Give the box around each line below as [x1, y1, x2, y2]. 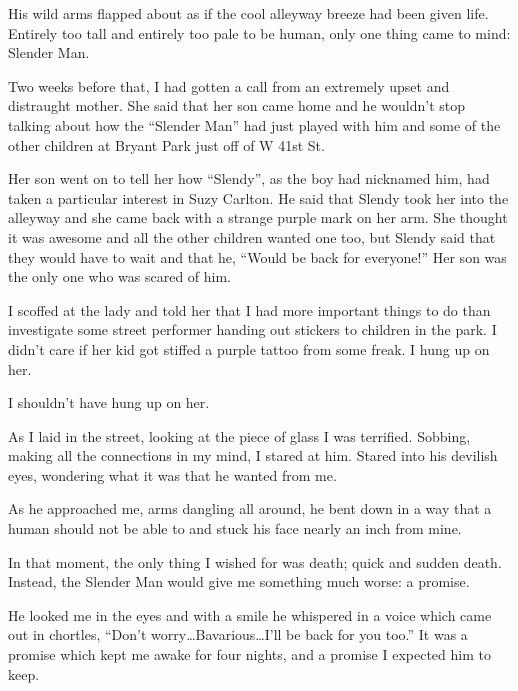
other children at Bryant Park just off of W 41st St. [8, 134, 325, 155]
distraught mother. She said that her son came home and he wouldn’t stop [8, 95, 465, 116]
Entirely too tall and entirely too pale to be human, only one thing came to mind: [8, 22, 511, 43]
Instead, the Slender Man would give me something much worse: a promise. [8, 571, 470, 592]
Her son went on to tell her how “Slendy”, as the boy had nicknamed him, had [8, 168, 490, 189]
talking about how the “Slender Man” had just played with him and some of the [8, 114, 501, 135]
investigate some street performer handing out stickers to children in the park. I [8, 319, 497, 340]
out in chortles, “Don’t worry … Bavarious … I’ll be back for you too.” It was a [8, 624, 468, 645]
